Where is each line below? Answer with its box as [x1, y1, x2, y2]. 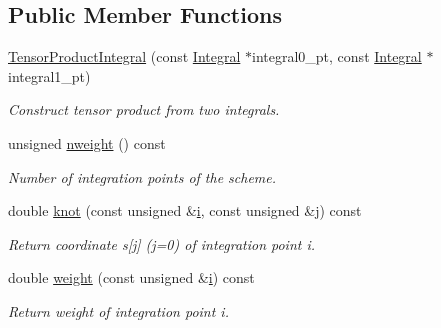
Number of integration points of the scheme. [8, 166, 277, 187]
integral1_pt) [8, 65, 91, 86]
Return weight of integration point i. [8, 300, 229, 321]
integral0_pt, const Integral [252, 46, 422, 67]
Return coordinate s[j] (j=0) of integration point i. [8, 233, 316, 254]
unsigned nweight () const [8, 132, 166, 153]
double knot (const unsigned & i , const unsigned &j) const [8, 200, 362, 221]
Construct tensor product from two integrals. [8, 99, 280, 120]
